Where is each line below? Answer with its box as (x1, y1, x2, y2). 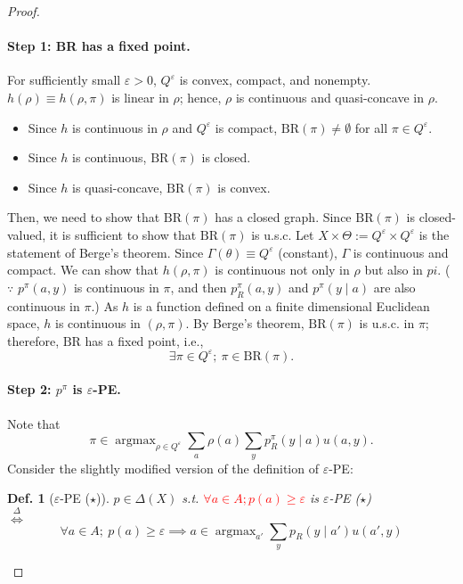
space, (7, 314, 40, 333)
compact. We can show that (7, 260, 159, 279)
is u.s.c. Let (251, 225, 314, 243)
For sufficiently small (7, 70, 121, 89)
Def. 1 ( (7, 489, 54, 507)
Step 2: (7, 380, 52, 399)
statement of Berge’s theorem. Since (7, 243, 204, 261)
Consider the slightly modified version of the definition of (7, 458, 319, 477)
